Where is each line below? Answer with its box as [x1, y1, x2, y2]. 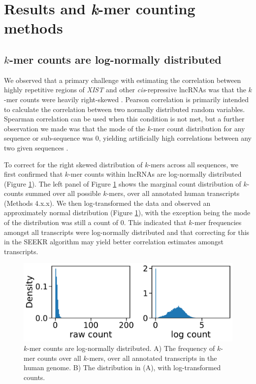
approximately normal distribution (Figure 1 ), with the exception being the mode [4, 207, 251, 218]
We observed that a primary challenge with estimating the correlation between [4, 75, 241, 85]
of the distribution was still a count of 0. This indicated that [4, 217, 187, 228]
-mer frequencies [192, 217, 242, 228]
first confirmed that [4, 169, 63, 179]
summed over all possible [26, 188, 101, 198]
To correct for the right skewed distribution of [4, 159, 143, 169]
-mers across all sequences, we [148, 159, 238, 169]
